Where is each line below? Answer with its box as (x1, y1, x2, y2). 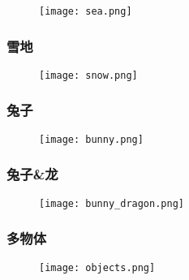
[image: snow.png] (39, 69, 138, 81)
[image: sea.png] (39, 6, 132, 17)
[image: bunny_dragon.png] (39, 197, 184, 209)
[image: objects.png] (39, 261, 156, 274)
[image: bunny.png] (39, 133, 144, 145)
